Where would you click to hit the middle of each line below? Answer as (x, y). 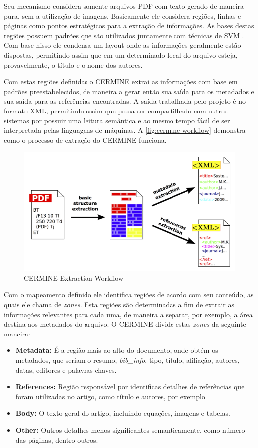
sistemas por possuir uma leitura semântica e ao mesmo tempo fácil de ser (117, 120)
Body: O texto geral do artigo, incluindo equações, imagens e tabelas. (123, 413)
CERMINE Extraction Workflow (74, 278)
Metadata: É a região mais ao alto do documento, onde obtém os (117, 350)
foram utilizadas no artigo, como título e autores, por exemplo (110, 396)
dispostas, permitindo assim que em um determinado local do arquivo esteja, (121, 55)
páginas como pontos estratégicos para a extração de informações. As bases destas (129, 26)
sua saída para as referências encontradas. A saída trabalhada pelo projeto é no (125, 101)
